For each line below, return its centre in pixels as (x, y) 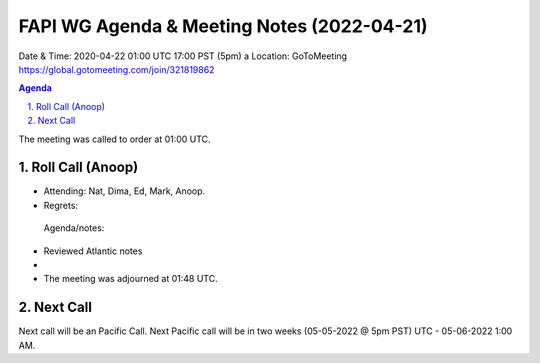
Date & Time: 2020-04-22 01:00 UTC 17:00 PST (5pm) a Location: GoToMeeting (183, 56)
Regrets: (61, 205)
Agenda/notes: (74, 228)
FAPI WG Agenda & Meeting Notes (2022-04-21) (223, 26)
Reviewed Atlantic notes (93, 251)
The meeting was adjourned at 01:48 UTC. (131, 279)
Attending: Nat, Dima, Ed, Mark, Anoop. (124, 191)
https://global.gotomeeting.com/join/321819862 (116, 69)
